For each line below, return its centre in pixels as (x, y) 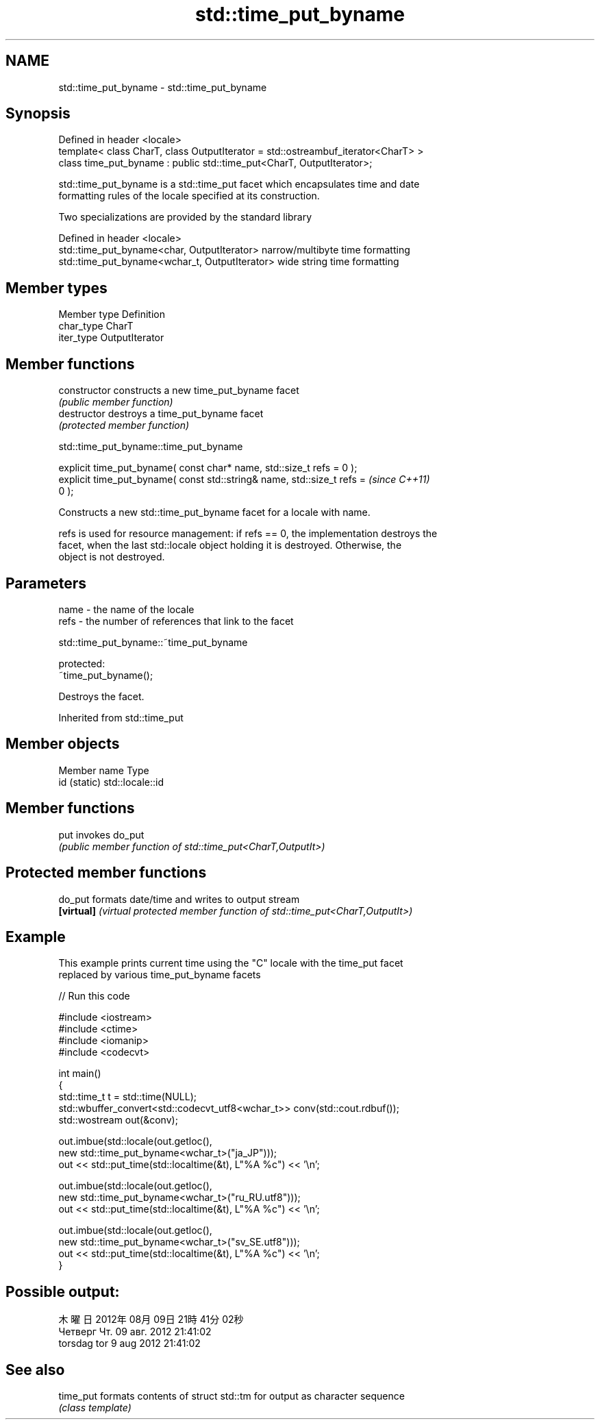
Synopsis (38, 114)
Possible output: (63, 1291)
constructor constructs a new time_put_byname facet (179, 391)
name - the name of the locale (126, 609)
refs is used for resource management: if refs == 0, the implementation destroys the (248, 534)
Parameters (46, 583)
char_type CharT (96, 326)
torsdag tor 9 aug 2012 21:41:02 (129, 1343)
